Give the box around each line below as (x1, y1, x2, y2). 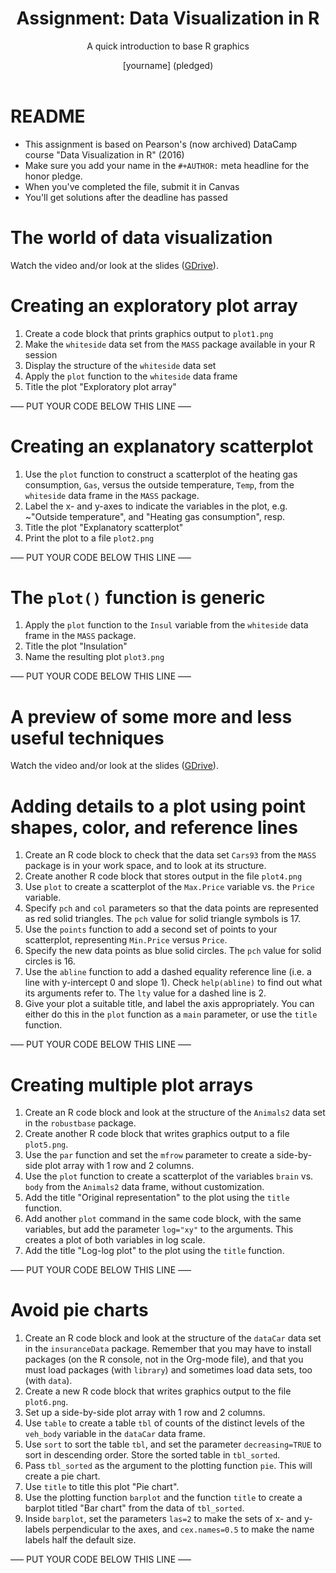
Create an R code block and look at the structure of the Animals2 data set (24, 1107, 326, 1119)
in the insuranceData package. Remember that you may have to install (24, 1343, 312, 1355)
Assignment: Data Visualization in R (16, 7, 320, 30)
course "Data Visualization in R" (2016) (24, 148, 185, 161)
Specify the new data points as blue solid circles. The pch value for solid (24, 945, 322, 957)
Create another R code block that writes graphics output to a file (24, 1128, 290, 1140)
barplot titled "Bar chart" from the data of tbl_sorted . (24, 1502, 245, 1514)
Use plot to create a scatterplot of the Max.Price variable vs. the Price (24, 881, 315, 893)
